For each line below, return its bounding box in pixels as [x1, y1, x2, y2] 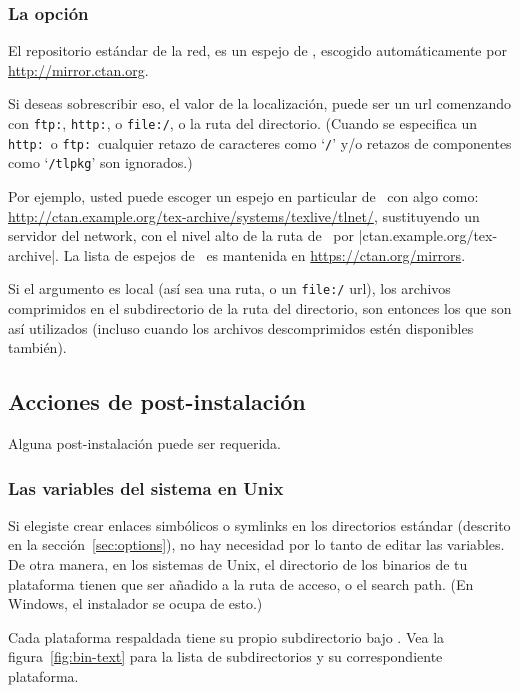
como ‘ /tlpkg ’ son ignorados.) [8, 152, 193, 173]
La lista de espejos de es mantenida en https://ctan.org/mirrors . [63, 244, 466, 265]
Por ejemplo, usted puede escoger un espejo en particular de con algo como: [8, 185, 479, 206]
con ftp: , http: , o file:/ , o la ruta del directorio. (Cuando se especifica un [8, 113, 477, 133]
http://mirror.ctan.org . [8, 59, 149, 80]
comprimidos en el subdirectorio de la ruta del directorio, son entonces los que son [8, 298, 512, 318]
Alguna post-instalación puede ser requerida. [8, 432, 281, 453]
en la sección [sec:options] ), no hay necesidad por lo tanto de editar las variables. [8, 534, 505, 555]
